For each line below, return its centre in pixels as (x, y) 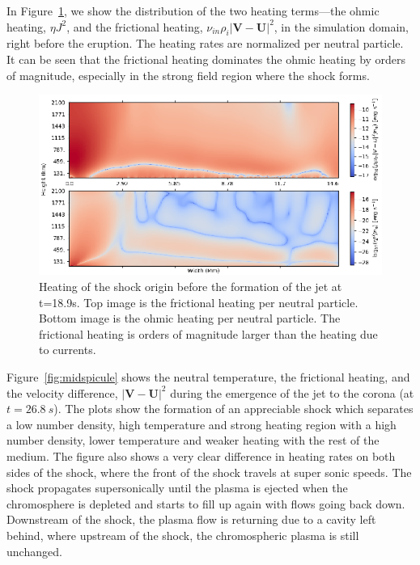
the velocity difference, (62, 392)
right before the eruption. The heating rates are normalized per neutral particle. (205, 43)
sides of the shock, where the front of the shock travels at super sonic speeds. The (209, 472)
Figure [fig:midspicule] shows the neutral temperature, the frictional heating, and (208, 377)
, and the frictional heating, (135, 26)
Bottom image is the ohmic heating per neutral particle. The (190, 318)
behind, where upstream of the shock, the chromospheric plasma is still (183, 535)
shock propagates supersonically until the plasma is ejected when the (177, 488)
